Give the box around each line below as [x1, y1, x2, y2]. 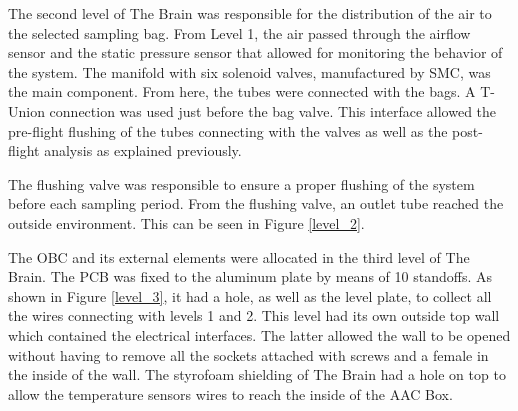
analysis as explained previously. [44, 140, 242, 161]
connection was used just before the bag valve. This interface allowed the [49, 100, 497, 121]
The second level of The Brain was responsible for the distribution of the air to [8, 3, 492, 23]
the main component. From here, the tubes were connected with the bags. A [8, 81, 476, 102]
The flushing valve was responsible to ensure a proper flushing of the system [8, 173, 475, 194]
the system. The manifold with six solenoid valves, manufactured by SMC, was [8, 61, 491, 82]
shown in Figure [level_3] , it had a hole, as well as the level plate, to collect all [8, 285, 492, 306]
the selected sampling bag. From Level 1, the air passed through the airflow [8, 22, 471, 43]
